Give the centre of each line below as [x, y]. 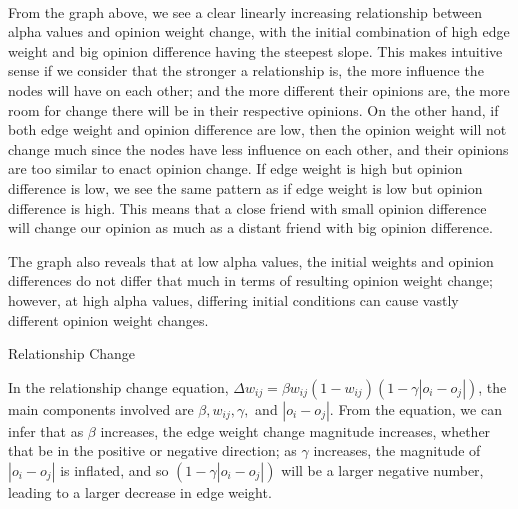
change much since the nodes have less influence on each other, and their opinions [258, 148]
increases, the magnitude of [397, 450]
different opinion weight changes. [108, 319]
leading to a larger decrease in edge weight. [140, 491]
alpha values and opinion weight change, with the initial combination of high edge [259, 31]
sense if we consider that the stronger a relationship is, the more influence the [246, 70]
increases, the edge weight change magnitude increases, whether [295, 430]
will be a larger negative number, [382, 469]
